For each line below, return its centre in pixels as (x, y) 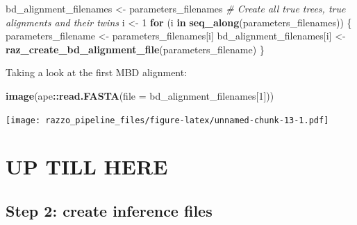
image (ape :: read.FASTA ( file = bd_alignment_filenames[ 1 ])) (140, 95)
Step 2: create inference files (109, 210)
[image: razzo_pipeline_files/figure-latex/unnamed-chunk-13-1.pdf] (167, 120)
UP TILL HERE (87, 166)
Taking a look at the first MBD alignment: (97, 72)
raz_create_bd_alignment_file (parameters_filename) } (135, 49)
